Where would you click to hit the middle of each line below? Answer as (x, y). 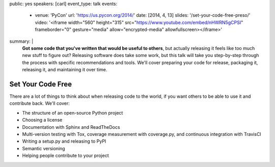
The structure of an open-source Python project (73, 113)
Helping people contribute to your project (65, 156)
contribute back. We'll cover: (39, 103)
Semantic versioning (44, 148)
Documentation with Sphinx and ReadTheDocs (71, 127)
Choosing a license (42, 120)
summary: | (21, 41)
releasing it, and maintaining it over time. (65, 70)
